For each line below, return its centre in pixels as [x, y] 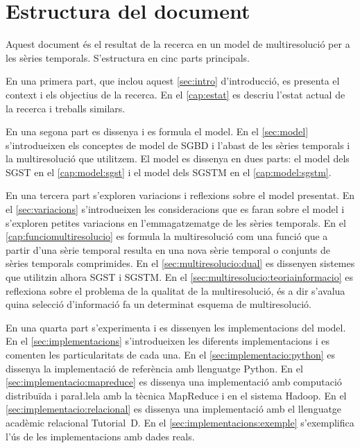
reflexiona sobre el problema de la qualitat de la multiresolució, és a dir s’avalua [175, 290]
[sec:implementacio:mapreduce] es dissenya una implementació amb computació [174, 382]
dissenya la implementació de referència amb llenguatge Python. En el [154, 368]
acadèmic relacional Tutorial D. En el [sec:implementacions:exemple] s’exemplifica [180, 422]
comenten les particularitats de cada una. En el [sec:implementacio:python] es [171, 354]
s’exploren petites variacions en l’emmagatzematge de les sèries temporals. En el [176, 222]
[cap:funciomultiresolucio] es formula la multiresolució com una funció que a [167, 236]
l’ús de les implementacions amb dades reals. [100, 436]
